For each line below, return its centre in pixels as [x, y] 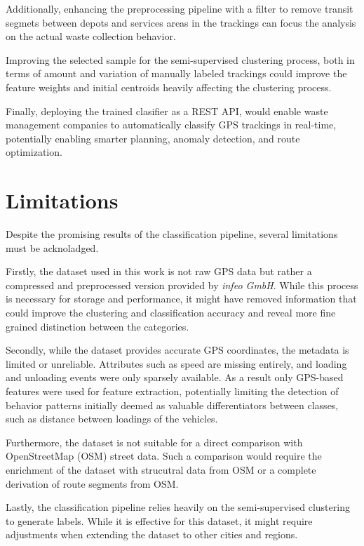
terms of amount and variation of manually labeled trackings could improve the [176, 73]
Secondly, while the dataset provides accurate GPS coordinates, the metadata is [177, 350]
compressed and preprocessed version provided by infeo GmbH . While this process [182, 285]
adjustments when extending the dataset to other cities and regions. [152, 534]
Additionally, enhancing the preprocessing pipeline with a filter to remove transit [180, 8]
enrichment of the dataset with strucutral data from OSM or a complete [161, 469]
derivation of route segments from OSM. [92, 483]
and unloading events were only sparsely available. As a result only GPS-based [175, 377]
